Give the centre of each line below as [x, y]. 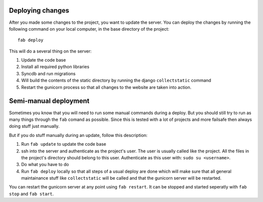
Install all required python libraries [55, 67]
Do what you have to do [45, 165]
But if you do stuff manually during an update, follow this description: [78, 135]
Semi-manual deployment [49, 101]
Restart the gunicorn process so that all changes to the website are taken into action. [106, 87]
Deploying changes [39, 10]
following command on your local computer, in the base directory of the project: [89, 29]
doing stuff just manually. [34, 126]
